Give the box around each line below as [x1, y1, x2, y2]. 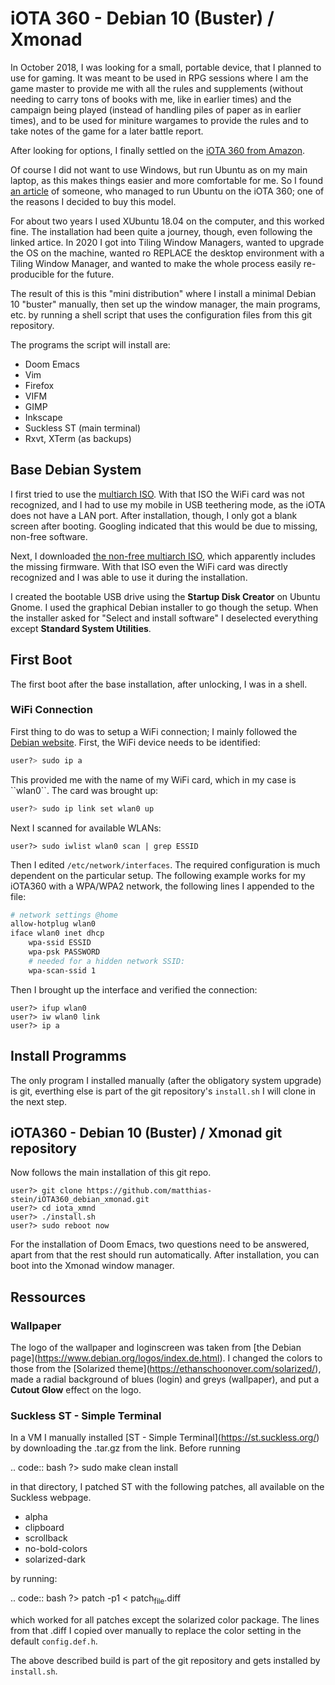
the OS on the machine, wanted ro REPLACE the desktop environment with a [10, 247, 325, 259]
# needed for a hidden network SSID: [28, 956, 186, 966]
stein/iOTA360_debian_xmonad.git [10, 1195, 150, 1205]
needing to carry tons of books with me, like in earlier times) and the [10, 93, 292, 105]
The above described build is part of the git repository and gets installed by [10, 1655, 321, 1667]
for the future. [56, 268, 115, 280]
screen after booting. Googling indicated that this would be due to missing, [10, 520, 318, 532]
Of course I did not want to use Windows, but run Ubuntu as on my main [10, 163, 308, 176]
